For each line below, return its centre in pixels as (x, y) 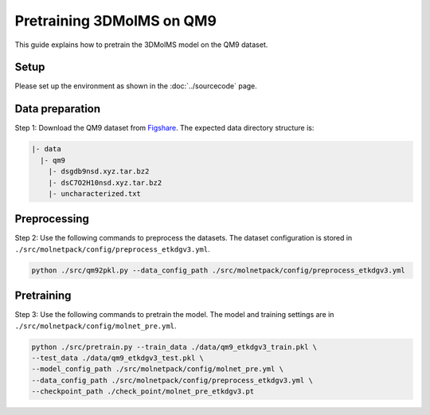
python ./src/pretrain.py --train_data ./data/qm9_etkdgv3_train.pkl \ (174, 347)
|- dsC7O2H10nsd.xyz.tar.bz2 (105, 182)
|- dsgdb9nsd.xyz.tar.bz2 (99, 172)
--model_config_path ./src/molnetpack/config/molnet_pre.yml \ (158, 369)
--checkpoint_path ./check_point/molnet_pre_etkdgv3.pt (143, 392)
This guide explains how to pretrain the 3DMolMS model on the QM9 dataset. (141, 45)
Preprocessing (52, 219)
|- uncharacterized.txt (94, 194)
